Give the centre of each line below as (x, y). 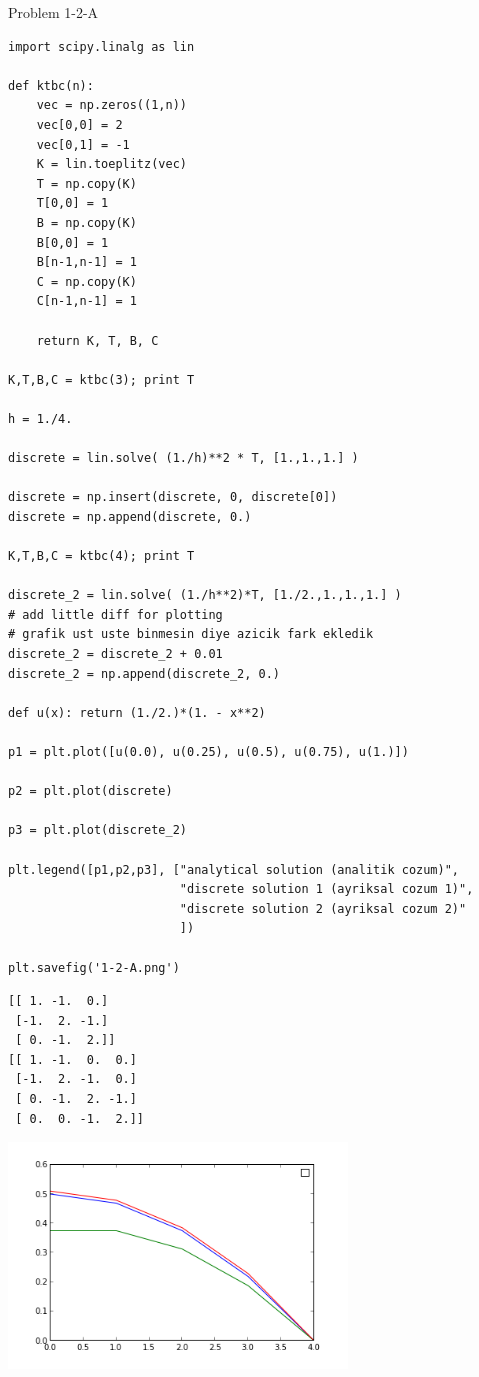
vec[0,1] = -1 (83, 144)
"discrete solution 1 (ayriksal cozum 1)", (326, 889)
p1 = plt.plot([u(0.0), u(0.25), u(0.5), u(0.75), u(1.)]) (208, 751)
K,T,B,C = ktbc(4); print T (101, 556)
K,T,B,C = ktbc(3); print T (101, 379)
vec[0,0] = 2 (79, 124)
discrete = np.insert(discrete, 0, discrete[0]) (173, 497)
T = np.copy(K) (86, 183)
